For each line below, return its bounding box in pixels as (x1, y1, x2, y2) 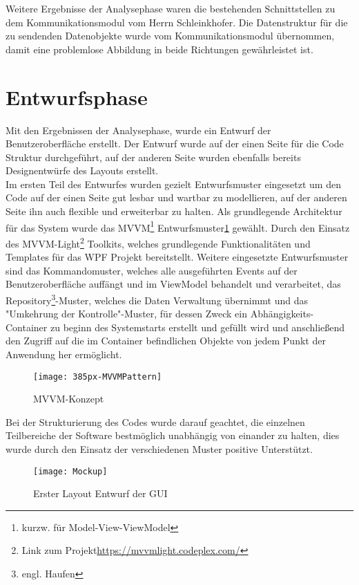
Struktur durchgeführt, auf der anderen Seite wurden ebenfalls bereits (6, 149, 301, 164)
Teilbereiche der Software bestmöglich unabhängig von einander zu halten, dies (6, 428, 340, 443)
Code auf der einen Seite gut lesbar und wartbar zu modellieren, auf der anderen (6, 190, 347, 205)
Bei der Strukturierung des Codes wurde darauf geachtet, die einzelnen (6, 414, 305, 429)
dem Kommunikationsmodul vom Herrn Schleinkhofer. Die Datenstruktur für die (6, 15, 348, 29)
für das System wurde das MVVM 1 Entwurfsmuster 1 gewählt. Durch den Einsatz (6, 218, 350, 234)
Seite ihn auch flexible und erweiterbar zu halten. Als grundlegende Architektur (6, 204, 342, 219)
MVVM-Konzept (33, 391, 104, 406)
